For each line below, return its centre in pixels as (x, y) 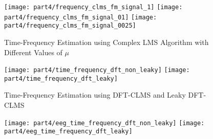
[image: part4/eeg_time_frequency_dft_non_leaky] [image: (104, 123)
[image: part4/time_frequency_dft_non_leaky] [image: (97, 70)
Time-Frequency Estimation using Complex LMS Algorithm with (106, 42)
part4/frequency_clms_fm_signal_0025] (70, 26)
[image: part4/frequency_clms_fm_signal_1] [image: (93, 7)
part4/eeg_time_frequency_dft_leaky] (68, 132)
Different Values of (33, 52)
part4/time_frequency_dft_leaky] (61, 78)
